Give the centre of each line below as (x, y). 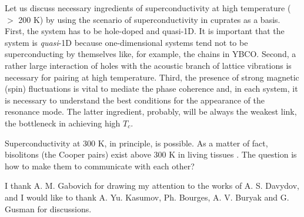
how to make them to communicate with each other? (100, 166)
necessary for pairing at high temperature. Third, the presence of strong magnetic (152, 77)
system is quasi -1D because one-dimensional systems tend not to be (126, 42)
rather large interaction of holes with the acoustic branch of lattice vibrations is (148, 65)
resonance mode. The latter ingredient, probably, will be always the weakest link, (151, 111)
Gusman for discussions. (48, 208)
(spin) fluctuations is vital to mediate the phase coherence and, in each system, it (151, 89)
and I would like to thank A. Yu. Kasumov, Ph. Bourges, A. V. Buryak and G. (147, 197)
